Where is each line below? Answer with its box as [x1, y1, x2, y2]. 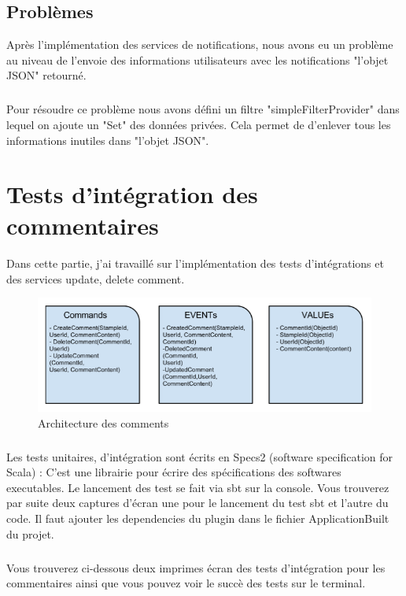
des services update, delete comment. [6, 270, 185, 287]
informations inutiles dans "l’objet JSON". [6, 131, 209, 148]
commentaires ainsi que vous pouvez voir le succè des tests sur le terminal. [6, 575, 366, 591]
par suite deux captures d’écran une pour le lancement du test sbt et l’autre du [6, 494, 389, 511]
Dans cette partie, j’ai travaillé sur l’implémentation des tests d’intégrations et [6, 255, 384, 272]
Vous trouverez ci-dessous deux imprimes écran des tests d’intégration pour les [6, 559, 386, 576]
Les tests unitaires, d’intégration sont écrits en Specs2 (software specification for [6, 448, 393, 465]
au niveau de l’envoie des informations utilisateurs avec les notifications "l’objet [6, 51, 389, 68]
